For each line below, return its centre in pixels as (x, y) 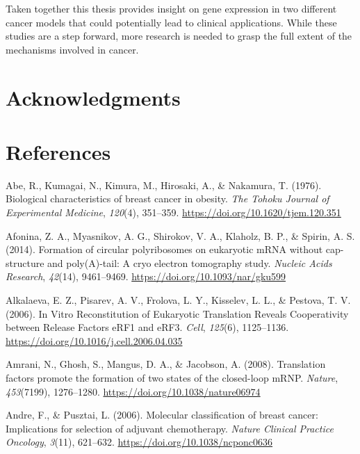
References (58, 151)
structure (25, 262)
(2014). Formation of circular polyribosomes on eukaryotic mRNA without (164, 249)
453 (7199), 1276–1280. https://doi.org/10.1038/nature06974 (133, 391)
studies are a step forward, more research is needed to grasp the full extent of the (179, 36)
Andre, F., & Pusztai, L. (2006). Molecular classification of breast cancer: (162, 415)
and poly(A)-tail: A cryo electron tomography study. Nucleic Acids (190, 262)
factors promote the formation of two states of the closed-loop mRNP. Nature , (172, 378)
